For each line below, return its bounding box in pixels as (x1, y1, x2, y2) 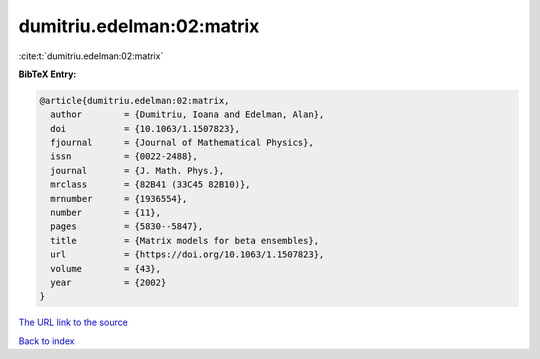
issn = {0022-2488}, (50, 151, 199, 162)
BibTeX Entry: (18, 68, 77, 80)
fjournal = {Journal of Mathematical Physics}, (50, 137, 314, 149)
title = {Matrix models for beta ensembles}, (50, 235, 320, 246)
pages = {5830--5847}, (50, 221, 204, 232)
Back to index (18, 335, 75, 347)
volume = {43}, (50, 263, 162, 274)
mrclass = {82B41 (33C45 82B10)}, (50, 179, 251, 190)
